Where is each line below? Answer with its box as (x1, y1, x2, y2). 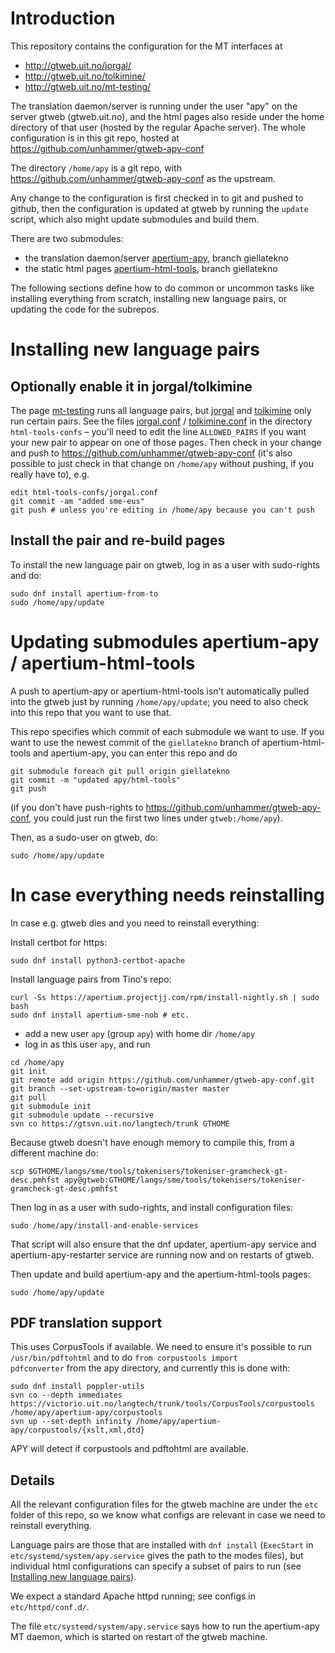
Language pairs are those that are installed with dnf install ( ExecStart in (10, 1539, 314, 1551)
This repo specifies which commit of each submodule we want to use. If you (10, 725, 325, 737)
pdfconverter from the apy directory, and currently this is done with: (10, 1362, 291, 1374)
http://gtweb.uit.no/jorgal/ (24, 59, 132, 71)
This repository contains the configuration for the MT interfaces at (10, 40, 283, 52)
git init (10, 1066, 47, 1076)
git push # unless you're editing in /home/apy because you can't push (10, 505, 315, 515)
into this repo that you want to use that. (10, 706, 172, 718)
